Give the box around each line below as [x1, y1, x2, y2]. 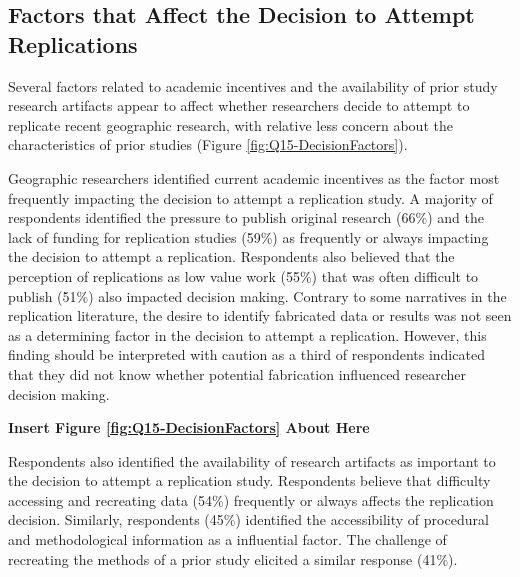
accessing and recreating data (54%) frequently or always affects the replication [8, 489, 494, 510]
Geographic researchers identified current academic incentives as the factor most [8, 167, 500, 188]
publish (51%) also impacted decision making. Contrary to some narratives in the [8, 285, 507, 306]
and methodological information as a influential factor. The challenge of [8, 529, 447, 550]
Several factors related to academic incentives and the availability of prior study [8, 75, 498, 96]
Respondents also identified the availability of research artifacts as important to [8, 450, 496, 471]
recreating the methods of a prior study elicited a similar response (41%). [8, 548, 458, 569]
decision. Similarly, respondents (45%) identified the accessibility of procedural [8, 509, 489, 530]
